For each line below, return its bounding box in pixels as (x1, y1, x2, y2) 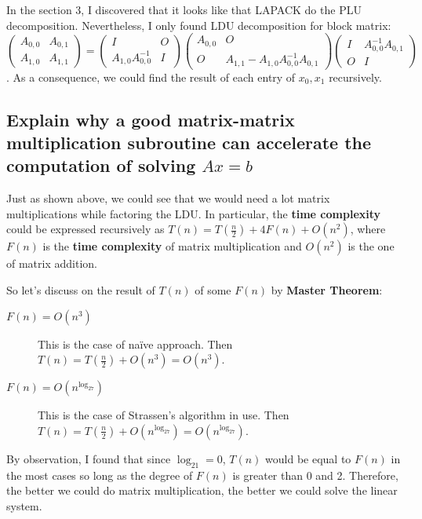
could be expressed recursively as (6, 221, 165, 237)
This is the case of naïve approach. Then (38, 335, 233, 352)
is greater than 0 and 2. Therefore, (232, 466, 398, 483)
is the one (347, 238, 395, 254)
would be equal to (265, 450, 351, 466)
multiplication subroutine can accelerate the (6, 130, 372, 155)
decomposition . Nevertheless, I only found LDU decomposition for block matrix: (6, 16, 391, 33)
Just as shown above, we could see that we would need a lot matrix (6, 190, 330, 207)
